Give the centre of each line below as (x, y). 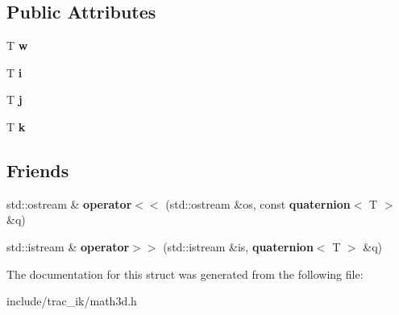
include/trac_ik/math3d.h (72, 301)
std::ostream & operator (69, 203)
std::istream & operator (68, 246)
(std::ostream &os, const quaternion (258, 203)
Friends (38, 170)
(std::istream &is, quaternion (238, 246)
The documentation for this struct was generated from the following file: (185, 274)
